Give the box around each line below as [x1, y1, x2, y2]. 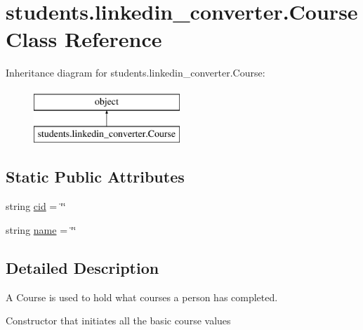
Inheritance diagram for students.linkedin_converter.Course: [6, 65, 265, 80]
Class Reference [6, 25, 162, 53]
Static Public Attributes [6, 166, 185, 187]
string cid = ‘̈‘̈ [6, 199, 66, 213]
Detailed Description [6, 256, 159, 278]
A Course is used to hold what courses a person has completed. [6, 289, 278, 304]
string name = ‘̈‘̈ [6, 222, 77, 237]
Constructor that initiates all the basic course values [6, 313, 231, 328]
